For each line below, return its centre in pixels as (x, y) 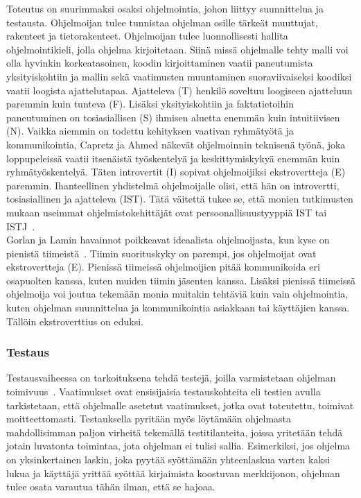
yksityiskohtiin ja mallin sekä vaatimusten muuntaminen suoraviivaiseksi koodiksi (179, 76)
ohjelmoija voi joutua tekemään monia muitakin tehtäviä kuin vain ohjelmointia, (177, 294)
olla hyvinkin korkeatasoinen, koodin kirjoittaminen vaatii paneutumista (160, 63)
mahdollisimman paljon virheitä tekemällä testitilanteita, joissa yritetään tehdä (175, 432)
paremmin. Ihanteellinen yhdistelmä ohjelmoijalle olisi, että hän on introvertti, (173, 185)
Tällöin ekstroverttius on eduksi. (75, 321)
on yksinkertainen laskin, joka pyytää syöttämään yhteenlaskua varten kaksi (168, 460)
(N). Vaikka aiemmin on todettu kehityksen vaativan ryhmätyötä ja (150, 131)
